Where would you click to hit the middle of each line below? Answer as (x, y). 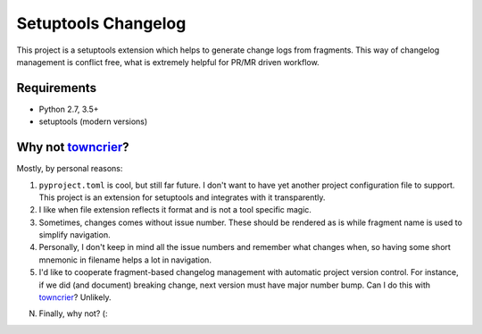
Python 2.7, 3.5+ (69, 109)
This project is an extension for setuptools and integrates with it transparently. (182, 197)
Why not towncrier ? (73, 147)
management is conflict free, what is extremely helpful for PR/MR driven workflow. (168, 62)
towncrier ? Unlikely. (75, 297)
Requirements (57, 88)
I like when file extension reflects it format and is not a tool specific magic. (175, 210)
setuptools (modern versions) (93, 121)
